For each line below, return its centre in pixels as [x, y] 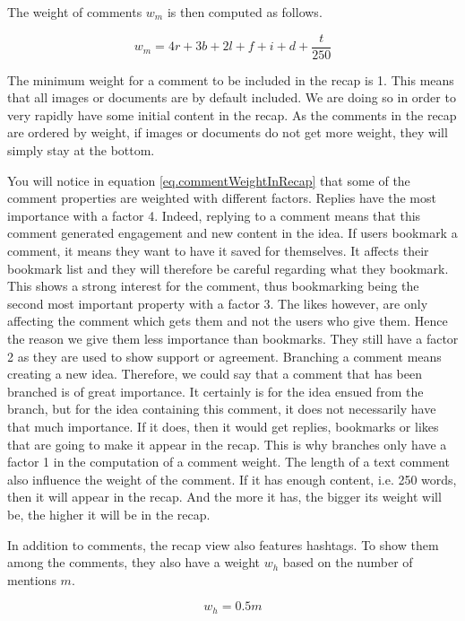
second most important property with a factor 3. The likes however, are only [218, 303]
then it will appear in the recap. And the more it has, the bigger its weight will [224, 497]
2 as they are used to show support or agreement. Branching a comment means [224, 356]
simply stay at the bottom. [81, 150]
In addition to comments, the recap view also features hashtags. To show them [223, 544]
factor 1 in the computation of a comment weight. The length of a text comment [228, 462]
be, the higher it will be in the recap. [109, 514]
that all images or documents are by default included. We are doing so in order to [232, 97]
